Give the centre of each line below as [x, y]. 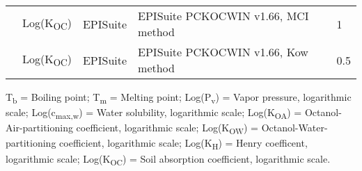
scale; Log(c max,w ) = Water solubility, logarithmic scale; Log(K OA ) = [154, 113]
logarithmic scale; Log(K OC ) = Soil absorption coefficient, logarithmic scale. [168, 159]
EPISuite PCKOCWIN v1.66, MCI [223, 16]
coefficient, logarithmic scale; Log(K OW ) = [167, 129]
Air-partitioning [39, 128]
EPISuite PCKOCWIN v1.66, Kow [223, 52]
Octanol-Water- [294, 128]
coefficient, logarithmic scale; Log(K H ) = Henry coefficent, [183, 144]
